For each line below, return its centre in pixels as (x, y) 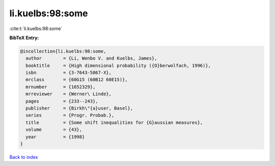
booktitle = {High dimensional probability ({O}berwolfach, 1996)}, (118, 65)
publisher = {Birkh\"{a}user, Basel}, (79, 108)
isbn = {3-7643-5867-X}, (69, 73)
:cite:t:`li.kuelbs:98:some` (36, 29)
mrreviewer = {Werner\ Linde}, (69, 94)
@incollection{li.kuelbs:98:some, (63, 51)
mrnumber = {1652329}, (61, 87)
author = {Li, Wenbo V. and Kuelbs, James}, (91, 58)
